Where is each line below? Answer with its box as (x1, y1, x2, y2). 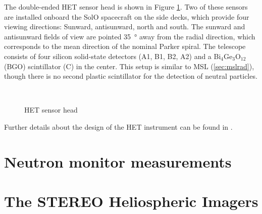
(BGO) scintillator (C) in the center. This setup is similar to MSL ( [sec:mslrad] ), (4, 61, 254, 71)
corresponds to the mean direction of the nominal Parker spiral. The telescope (4, 41, 246, 51)
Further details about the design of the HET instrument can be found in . (4, 121, 233, 132)
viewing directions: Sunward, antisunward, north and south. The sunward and (4, 21, 245, 32)
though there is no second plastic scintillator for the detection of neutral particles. (4, 71, 257, 81)
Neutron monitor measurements (4, 151, 232, 172)
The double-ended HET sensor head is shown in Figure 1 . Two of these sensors (4, 2, 248, 12)
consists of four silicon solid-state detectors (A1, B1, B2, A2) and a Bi (4, 50, 221, 61)
